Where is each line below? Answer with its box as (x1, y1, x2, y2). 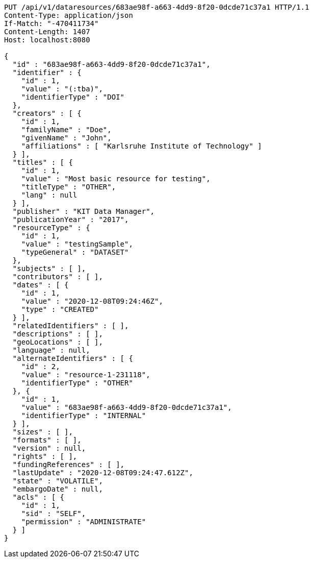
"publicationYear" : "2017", (12, 215, 129, 224)
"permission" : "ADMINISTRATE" (21, 518, 146, 526)
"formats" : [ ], (12, 436, 82, 444)
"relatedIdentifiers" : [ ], (12, 322, 129, 330)
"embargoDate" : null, (12, 485, 103, 493)
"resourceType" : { (12, 224, 90, 232)
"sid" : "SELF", (21, 509, 86, 518)
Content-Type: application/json (4, 11, 133, 19)
